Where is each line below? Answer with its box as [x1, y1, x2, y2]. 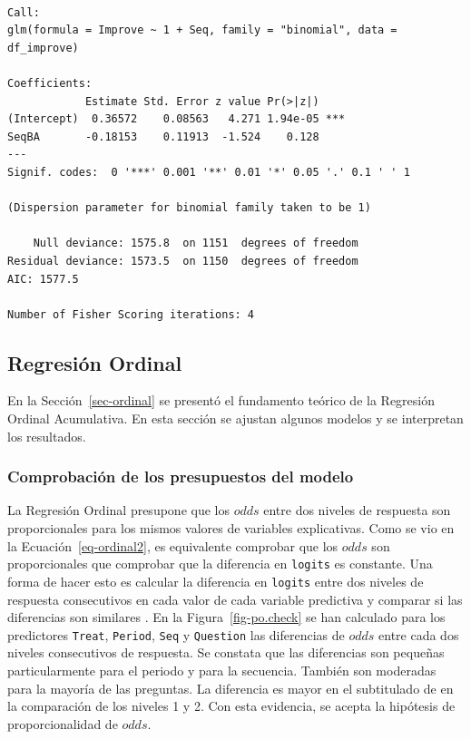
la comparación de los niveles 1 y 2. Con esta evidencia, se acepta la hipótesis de [7, 696, 456, 715]
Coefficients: [7, 76, 93, 90]
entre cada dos [378, 625, 459, 644]
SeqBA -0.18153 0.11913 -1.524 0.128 [7, 130, 319, 143]
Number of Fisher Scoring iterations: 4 [7, 307, 255, 321]
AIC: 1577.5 [7, 272, 79, 286]
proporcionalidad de [7, 714, 118, 733]
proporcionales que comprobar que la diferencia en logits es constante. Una [7, 554, 433, 573]
